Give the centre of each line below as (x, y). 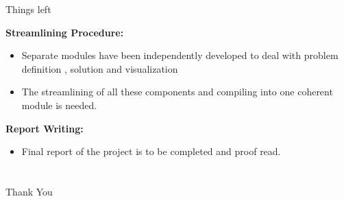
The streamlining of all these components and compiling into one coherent (177, 92)
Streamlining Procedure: (65, 32)
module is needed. (59, 105)
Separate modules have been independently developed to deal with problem (180, 55)
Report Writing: (45, 128)
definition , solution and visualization (100, 68)
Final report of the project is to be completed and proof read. (151, 151)
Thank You (29, 191)
